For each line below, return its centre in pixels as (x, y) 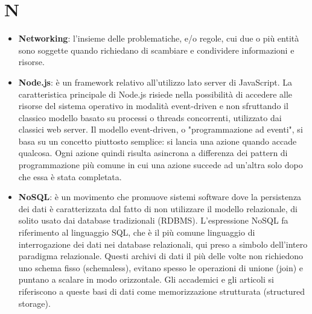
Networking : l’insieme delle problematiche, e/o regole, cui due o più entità (159, 38)
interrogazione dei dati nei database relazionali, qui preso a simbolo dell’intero (163, 244)
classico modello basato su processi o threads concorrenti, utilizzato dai (150, 117)
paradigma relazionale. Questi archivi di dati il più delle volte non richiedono (161, 256)
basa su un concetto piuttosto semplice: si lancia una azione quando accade (158, 141)
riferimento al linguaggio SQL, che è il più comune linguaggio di (137, 232)
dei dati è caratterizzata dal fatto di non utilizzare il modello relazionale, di (158, 208)
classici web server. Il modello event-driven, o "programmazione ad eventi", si (161, 129)
